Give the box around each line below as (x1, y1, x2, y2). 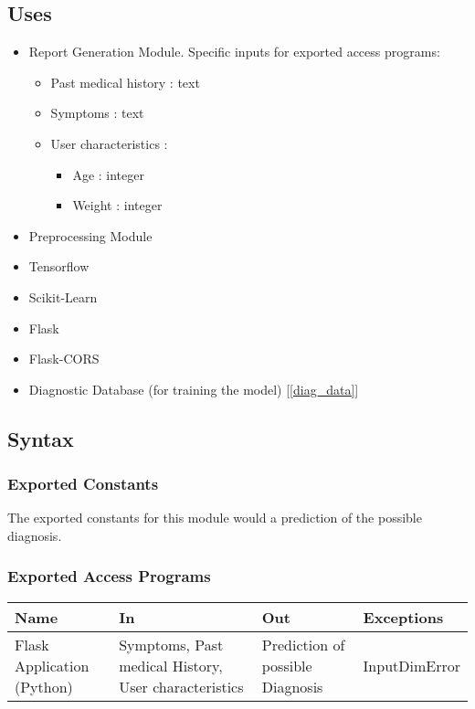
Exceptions (363, 606, 444, 628)
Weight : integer (72, 196, 163, 215)
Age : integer (72, 164, 144, 184)
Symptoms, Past (119, 633, 224, 655)
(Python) (15, 675, 73, 697)
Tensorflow (28, 257, 90, 276)
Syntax (7, 424, 74, 452)
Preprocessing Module (28, 226, 153, 245)
